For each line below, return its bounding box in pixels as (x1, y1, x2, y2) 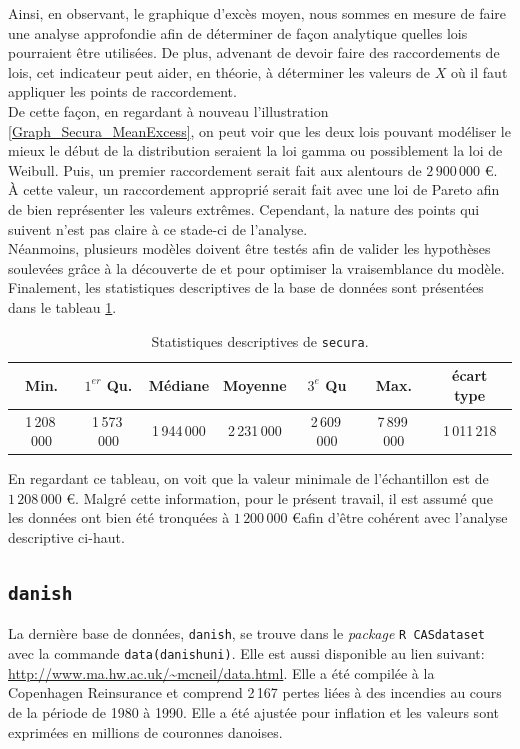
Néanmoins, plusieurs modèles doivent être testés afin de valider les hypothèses (8, 238, 491, 259)
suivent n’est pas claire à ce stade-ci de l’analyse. (8, 218, 308, 239)
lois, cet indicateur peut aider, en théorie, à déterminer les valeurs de (8, 61, 431, 82)
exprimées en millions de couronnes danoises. (8, 721, 283, 742)
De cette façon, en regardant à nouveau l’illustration (8, 100, 329, 121)
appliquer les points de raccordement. (8, 81, 237, 102)
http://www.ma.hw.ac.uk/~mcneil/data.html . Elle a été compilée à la (8, 662, 435, 683)
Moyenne (223, 374, 287, 395)
